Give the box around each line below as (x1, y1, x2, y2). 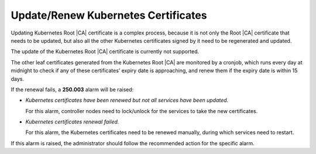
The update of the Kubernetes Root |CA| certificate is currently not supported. (11, 48, 200, 55)
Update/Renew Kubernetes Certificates (11, 9, 207, 22)
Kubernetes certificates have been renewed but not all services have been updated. (25, 97, 229, 104)
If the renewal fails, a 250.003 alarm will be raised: (11, 85, 134, 93)
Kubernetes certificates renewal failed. (25, 118, 119, 125)
